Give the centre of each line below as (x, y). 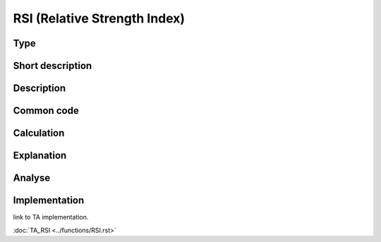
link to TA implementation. (51, 217)
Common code (46, 111)
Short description (53, 66)
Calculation (39, 133)
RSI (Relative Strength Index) (99, 18)
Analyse (32, 178)
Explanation (40, 156)
